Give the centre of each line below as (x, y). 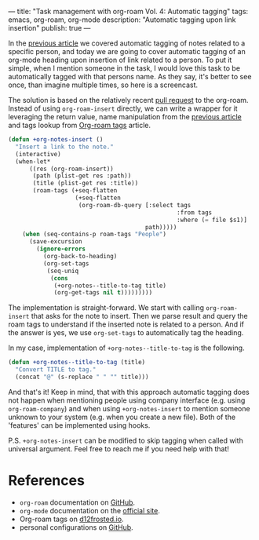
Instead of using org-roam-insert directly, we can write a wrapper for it (123, 108)
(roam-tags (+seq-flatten (75, 191)
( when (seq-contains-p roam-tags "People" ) (95, 235)
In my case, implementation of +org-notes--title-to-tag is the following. (126, 348)
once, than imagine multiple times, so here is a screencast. (103, 85)
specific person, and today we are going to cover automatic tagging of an (127, 51)
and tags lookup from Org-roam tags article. (80, 125)
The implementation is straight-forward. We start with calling (106, 308)
